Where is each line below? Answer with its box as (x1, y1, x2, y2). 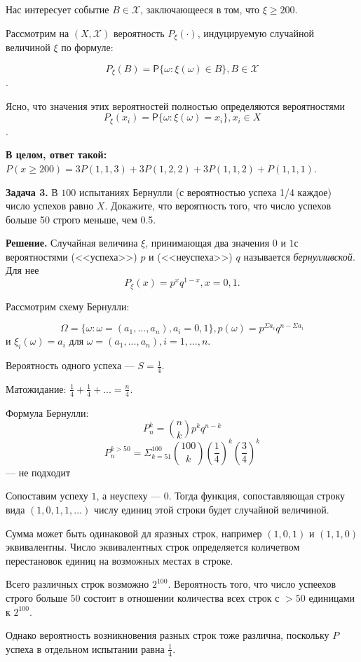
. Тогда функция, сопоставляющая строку (168, 488, 346, 503)
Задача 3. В (6, 184, 58, 199)
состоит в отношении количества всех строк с (83, 590, 280, 605)
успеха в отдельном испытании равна (6, 641, 165, 656)
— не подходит (6, 464, 71, 479)
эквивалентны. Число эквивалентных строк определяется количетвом (6, 539, 300, 554)
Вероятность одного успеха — (6, 358, 135, 373)
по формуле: (61, 40, 114, 55)
